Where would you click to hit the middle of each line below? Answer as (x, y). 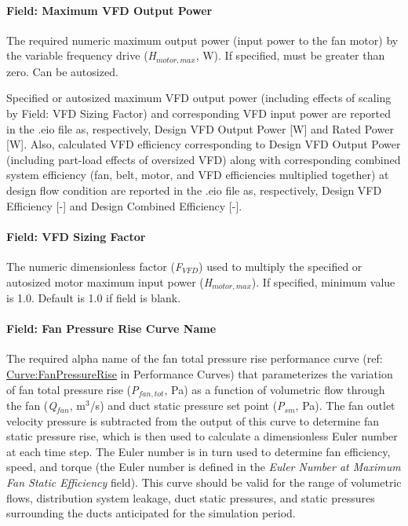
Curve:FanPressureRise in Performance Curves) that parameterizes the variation (200, 374)
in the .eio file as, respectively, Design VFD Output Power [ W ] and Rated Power (200, 128)
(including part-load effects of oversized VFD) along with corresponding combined (204, 159)
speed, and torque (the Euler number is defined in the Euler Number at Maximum (204, 467)
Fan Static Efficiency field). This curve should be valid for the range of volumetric (204, 482)
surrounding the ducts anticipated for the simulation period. (151, 513)
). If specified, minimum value (323, 281)
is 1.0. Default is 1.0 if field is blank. (94, 298)
